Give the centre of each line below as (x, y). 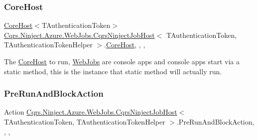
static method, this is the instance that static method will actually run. (113, 71)
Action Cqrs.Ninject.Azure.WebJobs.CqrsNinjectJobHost (91, 112)
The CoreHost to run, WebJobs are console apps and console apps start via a (122, 61)
